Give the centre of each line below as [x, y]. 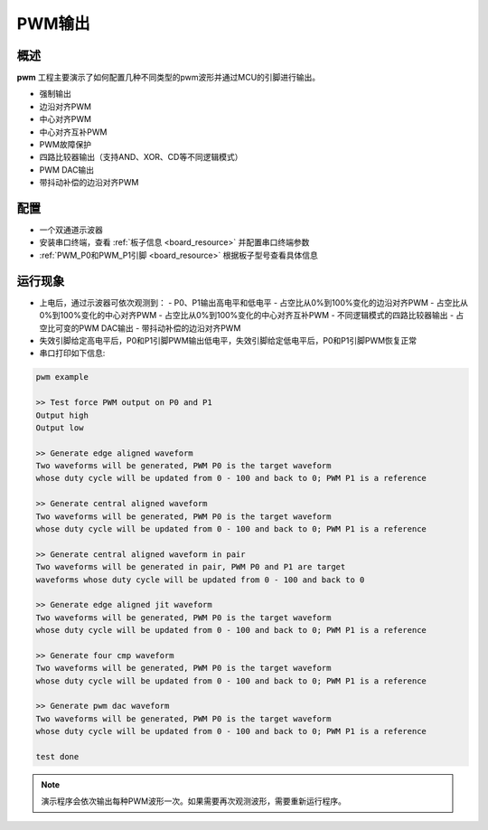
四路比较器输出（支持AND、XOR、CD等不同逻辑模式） [141, 157]
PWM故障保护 [66, 145]
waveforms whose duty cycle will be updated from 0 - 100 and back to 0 [200, 580]
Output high [62, 415]
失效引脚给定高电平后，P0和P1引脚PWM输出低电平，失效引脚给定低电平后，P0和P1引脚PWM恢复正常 [228, 340]
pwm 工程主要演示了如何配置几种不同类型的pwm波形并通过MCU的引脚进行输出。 [169, 78]
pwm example [62, 377]
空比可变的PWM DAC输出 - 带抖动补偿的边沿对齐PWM [140, 328]
